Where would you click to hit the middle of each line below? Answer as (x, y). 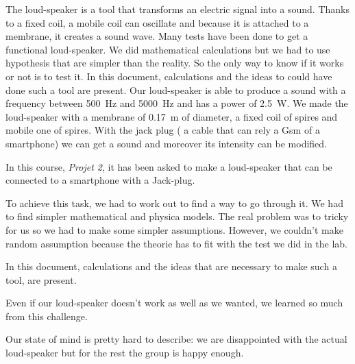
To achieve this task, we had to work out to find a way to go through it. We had (174, 203)
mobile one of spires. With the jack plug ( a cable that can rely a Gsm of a (163, 130)
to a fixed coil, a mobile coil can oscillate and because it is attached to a (157, 22)
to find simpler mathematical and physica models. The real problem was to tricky (177, 216)
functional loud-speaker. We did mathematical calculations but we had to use (168, 49)
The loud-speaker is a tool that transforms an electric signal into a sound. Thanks (177, 9)
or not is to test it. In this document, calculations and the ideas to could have (169, 76)
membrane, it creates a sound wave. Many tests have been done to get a (157, 36)
